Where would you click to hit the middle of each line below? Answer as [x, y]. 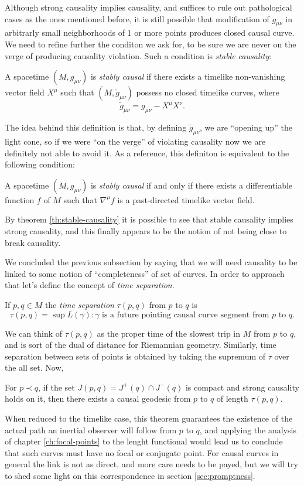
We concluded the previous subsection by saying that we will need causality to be [151, 262]
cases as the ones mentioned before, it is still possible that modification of [137, 18]
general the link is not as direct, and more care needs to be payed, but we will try [151, 464]
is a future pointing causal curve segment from [186, 315]
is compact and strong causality [242, 387]
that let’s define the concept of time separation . [90, 285]
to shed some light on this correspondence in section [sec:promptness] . [130, 476]
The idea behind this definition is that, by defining [96, 127]
